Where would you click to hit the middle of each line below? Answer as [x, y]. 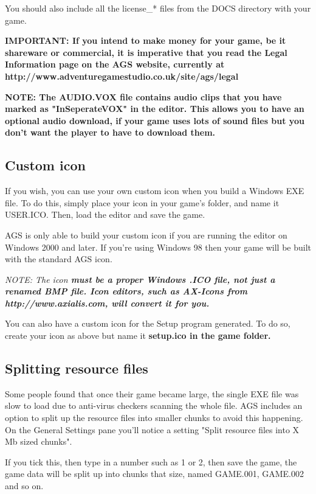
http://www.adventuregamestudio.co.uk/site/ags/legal [122, 76]
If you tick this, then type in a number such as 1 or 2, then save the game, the [151, 461]
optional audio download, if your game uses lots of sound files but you [155, 120]
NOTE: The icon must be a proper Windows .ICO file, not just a [140, 279]
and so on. [24, 486]
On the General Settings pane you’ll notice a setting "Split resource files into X [152, 429]
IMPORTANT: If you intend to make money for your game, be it [146, 40]
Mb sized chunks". [39, 441]
